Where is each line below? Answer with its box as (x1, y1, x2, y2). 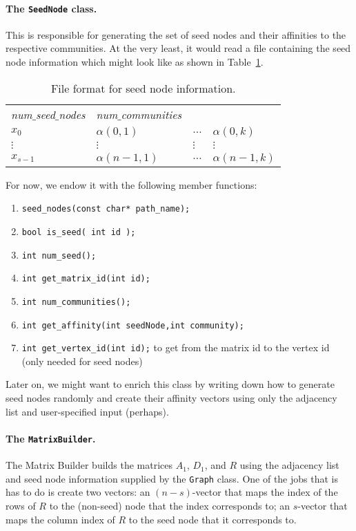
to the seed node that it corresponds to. (128, 512, 297, 526)
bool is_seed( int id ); (21, 227, 136, 237)
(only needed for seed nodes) (21, 353, 143, 368)
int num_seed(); (21, 250, 97, 261)
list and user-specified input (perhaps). (6, 404, 169, 418)
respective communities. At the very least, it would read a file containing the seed (6, 41, 351, 55)
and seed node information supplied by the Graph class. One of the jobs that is (6, 471, 338, 485)
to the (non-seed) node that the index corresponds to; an (49, 498, 290, 512)
